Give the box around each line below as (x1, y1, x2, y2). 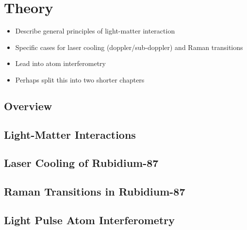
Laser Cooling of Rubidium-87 (4, 155, 159, 170)
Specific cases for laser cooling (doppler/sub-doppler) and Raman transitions (15, 42, 243, 52)
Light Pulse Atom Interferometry (4, 213, 175, 228)
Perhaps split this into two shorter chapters (15, 74, 145, 84)
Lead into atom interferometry (15, 58, 106, 68)
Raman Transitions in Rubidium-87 (4, 184, 185, 199)
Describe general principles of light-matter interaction (15, 26, 175, 36)
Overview (4, 98, 52, 113)
